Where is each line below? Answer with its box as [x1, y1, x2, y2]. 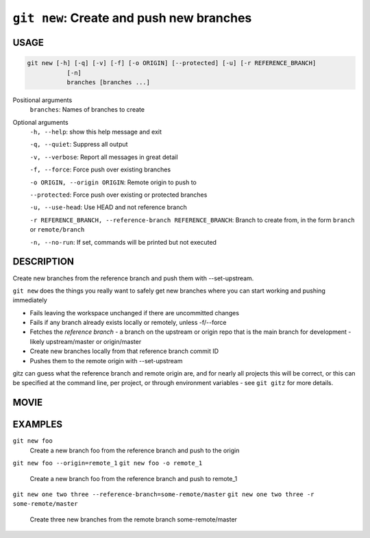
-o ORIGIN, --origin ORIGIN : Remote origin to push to [29, 178, 197, 186]
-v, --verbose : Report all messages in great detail [29, 153, 178, 161]
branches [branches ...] [66, 78, 151, 86]
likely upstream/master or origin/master [29, 337, 142, 345]
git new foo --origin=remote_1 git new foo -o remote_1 [12, 459, 203, 467]
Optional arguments [12, 118, 69, 126]
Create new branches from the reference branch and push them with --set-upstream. [12, 274, 254, 282]
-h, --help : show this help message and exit [29, 127, 162, 136]
